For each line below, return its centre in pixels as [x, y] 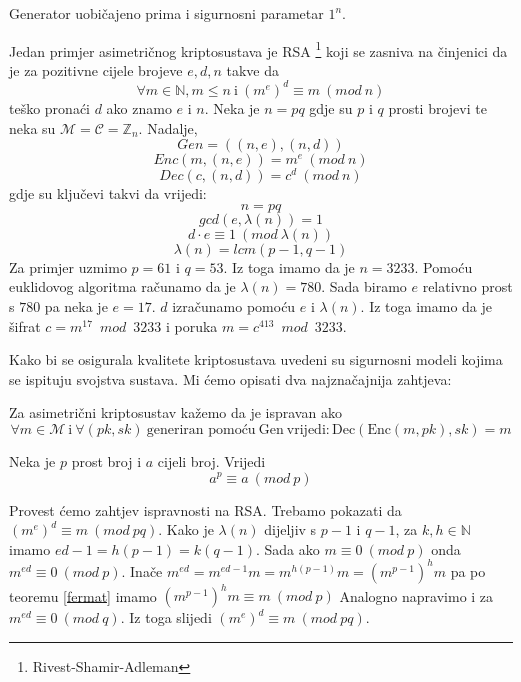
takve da [252, 69]
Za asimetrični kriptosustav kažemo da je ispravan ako [175, 412]
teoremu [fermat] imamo [83, 595]
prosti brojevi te [437, 107]
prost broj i [106, 460]
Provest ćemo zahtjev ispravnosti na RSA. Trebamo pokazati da [205, 509]
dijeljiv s [290, 529]
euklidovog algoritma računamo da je [122, 286]
